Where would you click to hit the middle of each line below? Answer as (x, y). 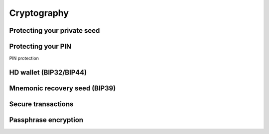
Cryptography (39, 13)
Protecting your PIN (40, 46)
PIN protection (24, 58)
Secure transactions (41, 104)
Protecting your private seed (55, 31)
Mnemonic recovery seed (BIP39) (63, 88)
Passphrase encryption (46, 120)
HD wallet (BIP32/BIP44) (48, 72)
